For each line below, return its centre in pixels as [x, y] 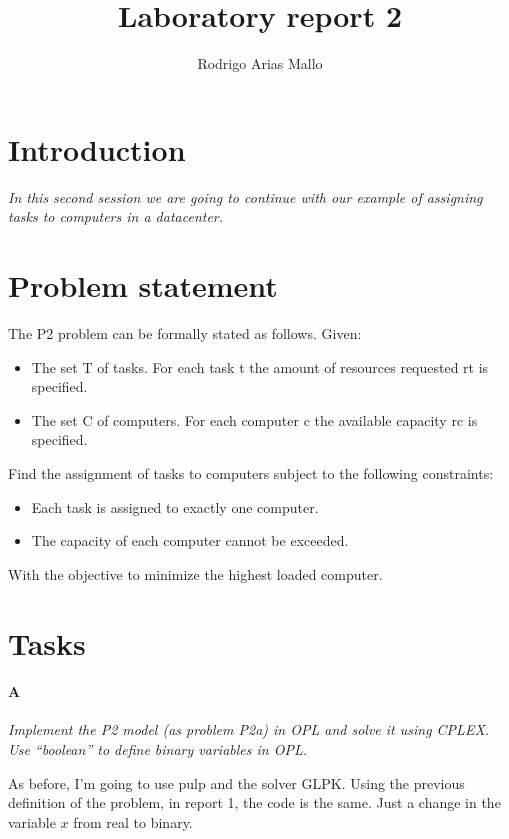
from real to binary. [133, 821]
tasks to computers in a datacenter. [116, 216]
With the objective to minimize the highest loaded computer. [195, 573]
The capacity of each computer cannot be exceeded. [190, 540]
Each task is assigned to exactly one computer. [175, 506]
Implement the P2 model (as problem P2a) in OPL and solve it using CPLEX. [249, 729]
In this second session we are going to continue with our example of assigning [245, 196]
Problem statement [143, 285]
